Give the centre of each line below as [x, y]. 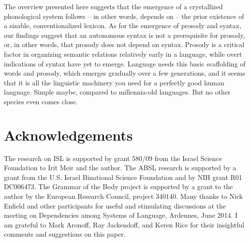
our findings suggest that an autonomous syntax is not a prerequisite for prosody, [125, 35]
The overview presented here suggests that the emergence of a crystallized [113, 6]
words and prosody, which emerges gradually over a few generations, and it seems [125, 73]
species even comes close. [41, 101]
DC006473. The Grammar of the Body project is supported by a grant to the [118, 186]
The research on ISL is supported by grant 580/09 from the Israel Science [113, 158]
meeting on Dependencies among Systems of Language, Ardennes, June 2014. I [121, 215]
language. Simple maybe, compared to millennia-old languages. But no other [117, 92]
